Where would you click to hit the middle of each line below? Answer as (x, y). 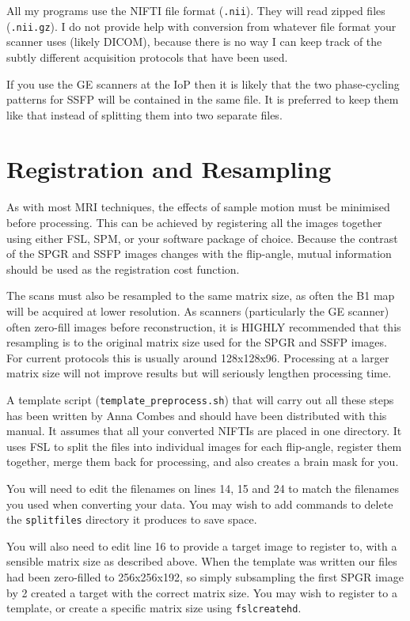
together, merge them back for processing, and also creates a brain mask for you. (203, 462)
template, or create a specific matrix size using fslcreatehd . (154, 608)
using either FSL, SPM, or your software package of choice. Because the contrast (202, 238)
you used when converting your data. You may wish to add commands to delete (200, 504)
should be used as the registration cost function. (123, 269)
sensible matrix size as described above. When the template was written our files (202, 561)
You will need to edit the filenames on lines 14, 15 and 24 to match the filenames (203, 488)
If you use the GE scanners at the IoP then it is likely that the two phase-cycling (203, 83)
